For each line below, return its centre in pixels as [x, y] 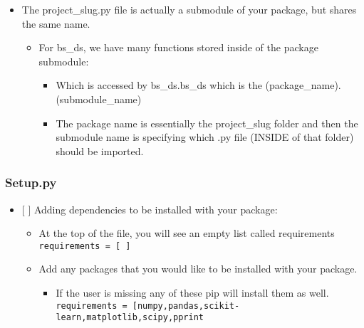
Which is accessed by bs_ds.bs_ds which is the [159, 85]
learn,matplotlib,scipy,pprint [130, 318]
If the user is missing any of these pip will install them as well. [192, 292]
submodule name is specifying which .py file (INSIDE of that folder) [205, 137]
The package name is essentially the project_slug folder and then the [207, 123]
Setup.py [31, 182]
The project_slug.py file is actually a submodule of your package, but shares [189, 9]
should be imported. [100, 150]
